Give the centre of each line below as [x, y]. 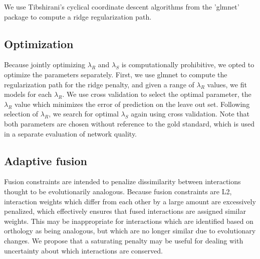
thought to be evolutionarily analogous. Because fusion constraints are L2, [118, 191]
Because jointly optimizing [45, 64]
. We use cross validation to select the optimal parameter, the [157, 94]
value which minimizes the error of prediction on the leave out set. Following [132, 104]
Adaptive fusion [46, 160]
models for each [28, 94]
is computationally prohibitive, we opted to [188, 64]
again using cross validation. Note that [190, 114]
